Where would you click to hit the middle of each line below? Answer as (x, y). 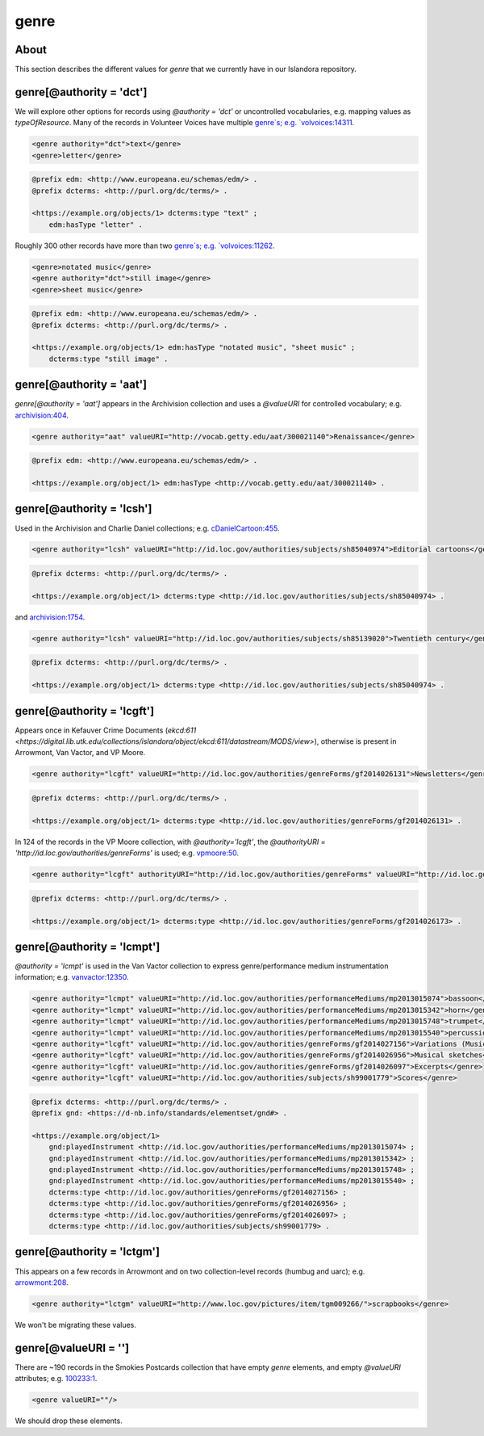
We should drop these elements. (69, 1421)
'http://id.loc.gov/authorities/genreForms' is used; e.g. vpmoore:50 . (127, 853)
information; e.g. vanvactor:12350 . (72, 977)
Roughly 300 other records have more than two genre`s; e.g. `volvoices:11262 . (145, 246)
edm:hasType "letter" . (96, 225)
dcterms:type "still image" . (108, 359)
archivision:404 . (42, 415)
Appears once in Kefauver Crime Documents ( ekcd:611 (106, 730)
